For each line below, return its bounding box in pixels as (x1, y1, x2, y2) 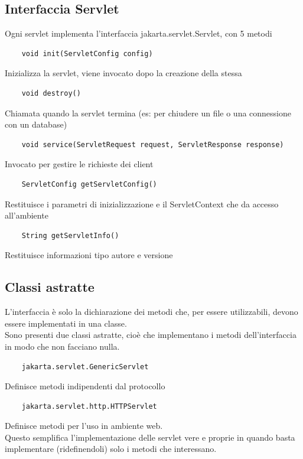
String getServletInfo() (21, 231, 119, 240)
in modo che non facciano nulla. (5, 340, 120, 352)
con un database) (5, 118, 67, 131)
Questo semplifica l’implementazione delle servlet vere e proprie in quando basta (5, 431, 295, 443)
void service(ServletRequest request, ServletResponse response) (21, 140, 284, 149)
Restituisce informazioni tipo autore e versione (5, 249, 173, 261)
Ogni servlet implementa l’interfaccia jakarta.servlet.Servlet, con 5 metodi (5, 27, 272, 40)
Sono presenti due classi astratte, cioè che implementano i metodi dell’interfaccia (5, 328, 297, 341)
